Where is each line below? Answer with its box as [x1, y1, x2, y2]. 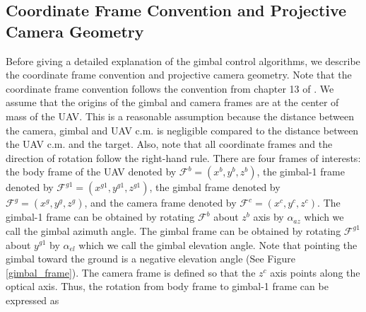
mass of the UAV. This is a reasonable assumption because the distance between [6, 108, 354, 123]
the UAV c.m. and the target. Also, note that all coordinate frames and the [6, 137, 333, 151]
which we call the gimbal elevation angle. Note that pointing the [78, 237, 358, 252]
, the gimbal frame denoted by [149, 180, 281, 195]
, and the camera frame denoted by [84, 195, 237, 210]
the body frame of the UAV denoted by [6, 164, 177, 179]
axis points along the [270, 265, 360, 279]
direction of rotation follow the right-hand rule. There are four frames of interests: [6, 150, 361, 165]
